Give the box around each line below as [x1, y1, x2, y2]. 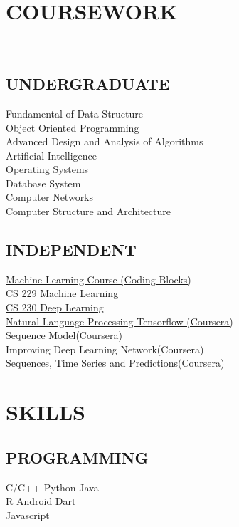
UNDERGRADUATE [6, 73, 170, 95]
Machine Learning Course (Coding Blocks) [6, 271, 191, 286]
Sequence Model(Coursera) [6, 328, 122, 343]
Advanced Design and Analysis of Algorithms [6, 134, 203, 149]
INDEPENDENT [6, 239, 137, 261]
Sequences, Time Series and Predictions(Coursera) [6, 355, 225, 370]
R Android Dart [6, 494, 76, 508]
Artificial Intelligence [6, 147, 97, 162]
